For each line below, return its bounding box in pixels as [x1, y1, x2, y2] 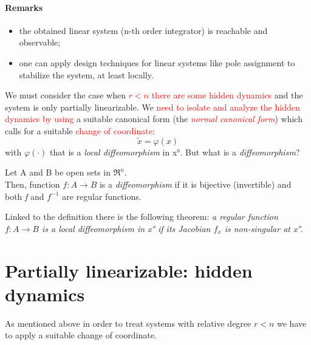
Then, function [5, 177, 60, 190]
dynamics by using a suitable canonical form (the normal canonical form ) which [5, 112, 302, 125]
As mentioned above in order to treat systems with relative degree [5, 316, 251, 329]
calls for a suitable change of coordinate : [5, 124, 155, 137]
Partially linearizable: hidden [5, 258, 253, 282]
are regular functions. [62, 190, 142, 202]
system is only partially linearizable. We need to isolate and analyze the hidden [5, 100, 300, 113]
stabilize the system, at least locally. [19, 68, 154, 81]
